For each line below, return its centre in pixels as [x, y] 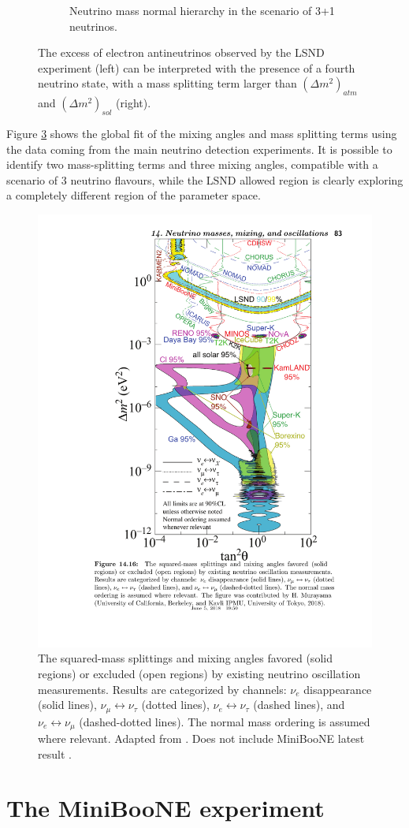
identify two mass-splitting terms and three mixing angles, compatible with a [192, 164]
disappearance [338, 689]
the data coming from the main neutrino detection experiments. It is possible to [199, 149]
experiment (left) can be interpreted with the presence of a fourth [197, 67]
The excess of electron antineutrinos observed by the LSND [181, 52]
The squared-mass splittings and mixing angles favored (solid [185, 658]
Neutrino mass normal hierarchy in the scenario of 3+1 [202, 10]
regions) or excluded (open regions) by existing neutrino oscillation [199, 674]
